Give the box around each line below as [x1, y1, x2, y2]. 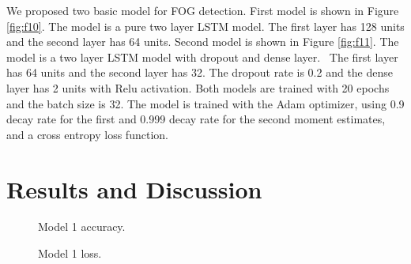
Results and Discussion [6, 172, 262, 205]
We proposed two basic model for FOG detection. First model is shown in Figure [6, 2, 399, 18]
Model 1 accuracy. [38, 218, 126, 235]
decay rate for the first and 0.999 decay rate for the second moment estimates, [6, 111, 386, 127]
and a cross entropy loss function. [6, 126, 168, 142]
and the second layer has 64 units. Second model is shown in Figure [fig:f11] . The [6, 33, 399, 50]
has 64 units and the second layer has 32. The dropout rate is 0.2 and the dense [6, 64, 394, 81]
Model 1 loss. [38, 245, 102, 262]
